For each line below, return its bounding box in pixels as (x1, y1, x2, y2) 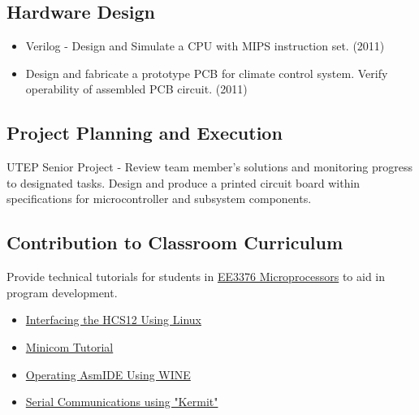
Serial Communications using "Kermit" (25, 393, 218, 410)
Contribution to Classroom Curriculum (6, 230, 343, 255)
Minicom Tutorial (25, 338, 114, 355)
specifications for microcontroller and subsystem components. (6, 190, 312, 207)
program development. (6, 283, 118, 300)
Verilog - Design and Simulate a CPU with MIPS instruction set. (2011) (25, 37, 385, 54)
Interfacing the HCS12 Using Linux (25, 311, 201, 328)
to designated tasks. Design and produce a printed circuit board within (6, 174, 361, 191)
